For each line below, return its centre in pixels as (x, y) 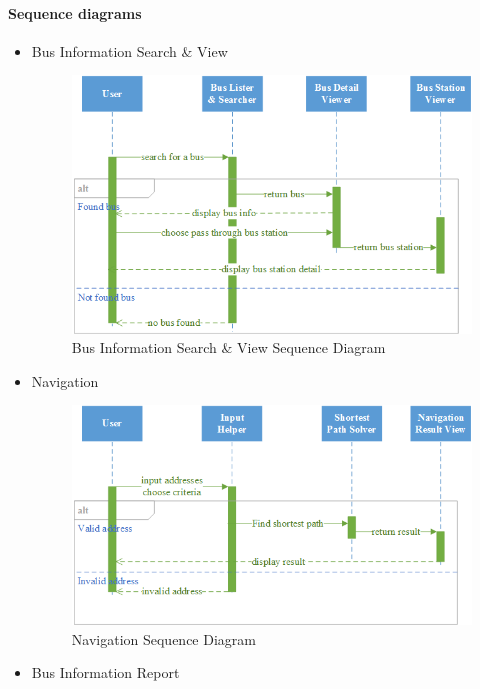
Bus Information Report (105, 672)
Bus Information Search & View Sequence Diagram (228, 347)
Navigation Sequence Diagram (163, 638)
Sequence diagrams (75, 12)
